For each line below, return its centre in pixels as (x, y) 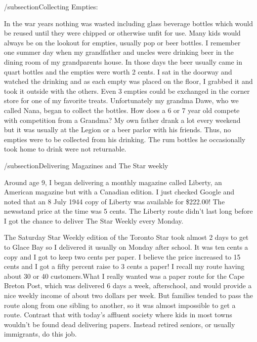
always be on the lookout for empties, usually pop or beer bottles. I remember (122, 42)
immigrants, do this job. (41, 334)
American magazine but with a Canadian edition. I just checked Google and (119, 192)
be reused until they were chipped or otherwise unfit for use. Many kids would (122, 33)
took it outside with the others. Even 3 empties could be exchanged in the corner (127, 91)
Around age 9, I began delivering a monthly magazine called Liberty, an (113, 182)
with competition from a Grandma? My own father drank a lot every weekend (122, 120)
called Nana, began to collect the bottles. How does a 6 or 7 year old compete (122, 110)
